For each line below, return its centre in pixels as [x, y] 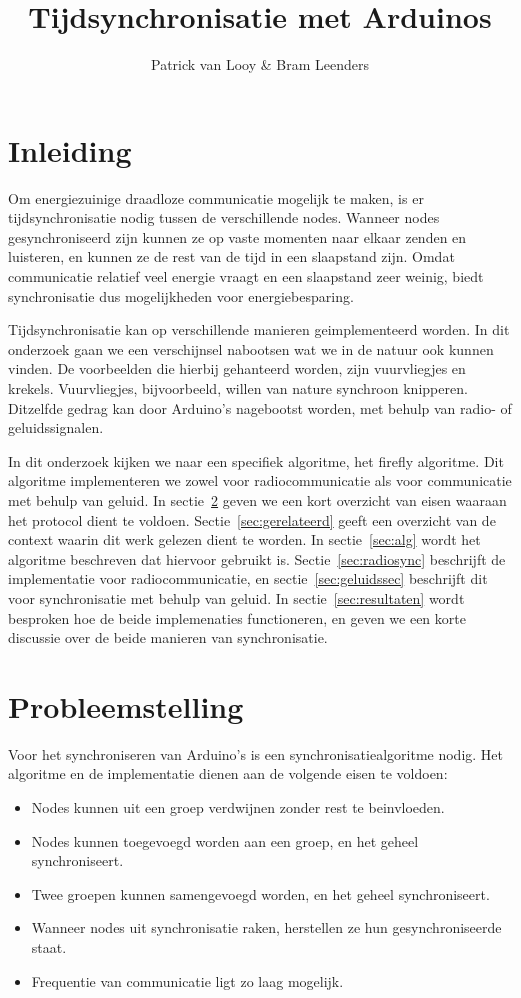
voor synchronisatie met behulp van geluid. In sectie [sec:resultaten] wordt [236, 597]
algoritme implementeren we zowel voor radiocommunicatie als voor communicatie [260, 480]
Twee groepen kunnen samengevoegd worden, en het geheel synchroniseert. [260, 893]
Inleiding [70, 149]
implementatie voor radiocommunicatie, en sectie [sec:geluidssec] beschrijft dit [248, 578]
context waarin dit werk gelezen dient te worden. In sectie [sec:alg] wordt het [244, 539]
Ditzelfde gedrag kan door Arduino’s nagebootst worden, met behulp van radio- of [260, 407]
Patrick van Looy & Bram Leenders [260, 64]
